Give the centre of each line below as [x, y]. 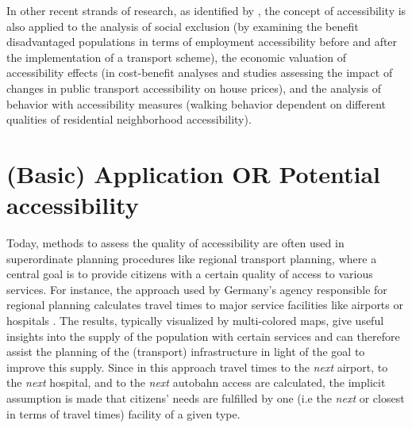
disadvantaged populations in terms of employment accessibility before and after [202, 42]
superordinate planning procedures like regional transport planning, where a [192, 258]
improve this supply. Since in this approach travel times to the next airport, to [197, 367]
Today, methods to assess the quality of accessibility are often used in [175, 243]
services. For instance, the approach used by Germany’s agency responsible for [197, 289]
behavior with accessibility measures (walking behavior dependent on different [196, 103]
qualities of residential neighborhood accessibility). [129, 119]
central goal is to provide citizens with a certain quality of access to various [190, 274]
